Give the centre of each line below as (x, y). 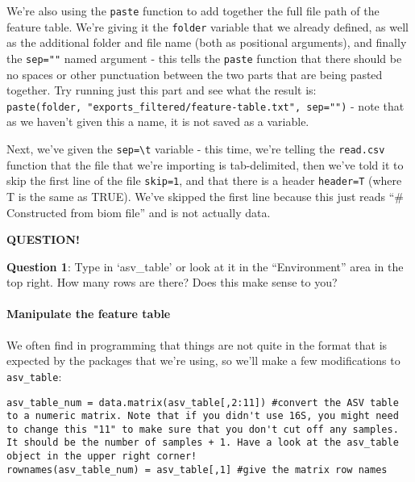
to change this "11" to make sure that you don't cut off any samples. (203, 429)
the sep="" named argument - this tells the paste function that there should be (204, 58)
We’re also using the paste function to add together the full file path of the (193, 10)
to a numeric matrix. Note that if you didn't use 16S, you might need (203, 416)
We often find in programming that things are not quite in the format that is (197, 344)
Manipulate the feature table (89, 314)
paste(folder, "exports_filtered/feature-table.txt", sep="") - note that (205, 105)
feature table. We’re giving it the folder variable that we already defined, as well (207, 26)
